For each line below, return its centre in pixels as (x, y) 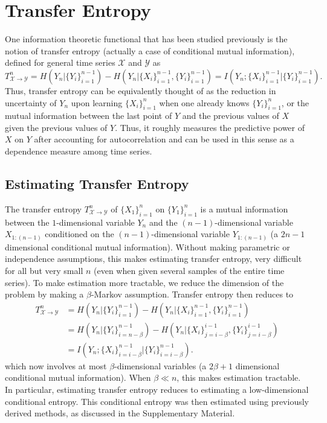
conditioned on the (79, 234)
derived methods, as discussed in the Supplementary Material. (120, 413)
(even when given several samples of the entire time (189, 270)
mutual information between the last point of (89, 116)
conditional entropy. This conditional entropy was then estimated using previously (157, 401)
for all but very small (44, 270)
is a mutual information (244, 208)
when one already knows (204, 102)
